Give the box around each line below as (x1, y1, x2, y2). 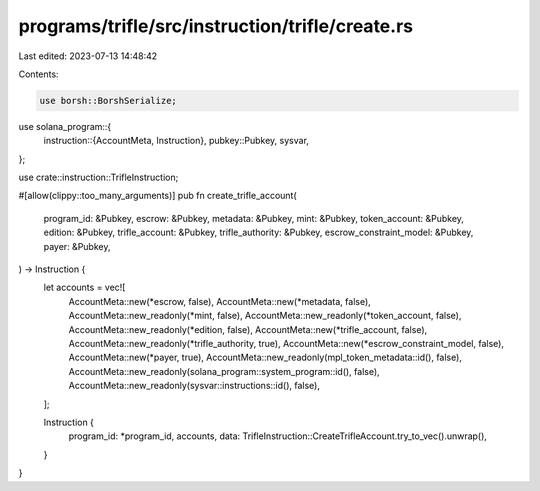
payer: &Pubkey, (43, 240, 111, 252)
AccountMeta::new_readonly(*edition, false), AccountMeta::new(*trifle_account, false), (68, 323, 428, 335)
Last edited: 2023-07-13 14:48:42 (18, 50, 158, 62)
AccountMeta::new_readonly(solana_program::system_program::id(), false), (68, 365, 380, 377)
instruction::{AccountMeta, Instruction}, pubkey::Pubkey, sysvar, (43, 135, 310, 147)
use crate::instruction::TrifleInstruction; (18, 171, 179, 184)
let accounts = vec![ (43, 281, 126, 294)
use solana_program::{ (18, 120, 112, 132)
